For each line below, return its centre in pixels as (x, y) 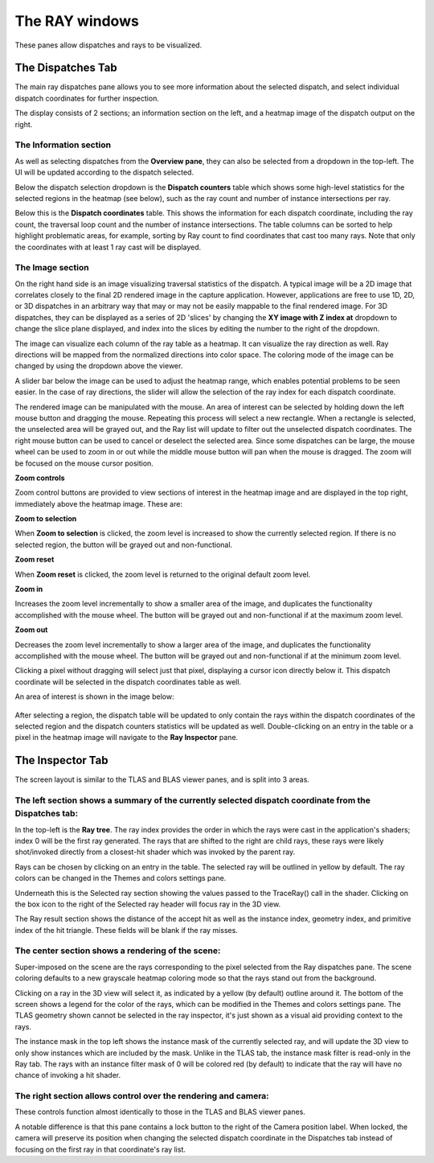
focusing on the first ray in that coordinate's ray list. (100, 1149)
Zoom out (31, 630)
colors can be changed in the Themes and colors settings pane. (121, 878)
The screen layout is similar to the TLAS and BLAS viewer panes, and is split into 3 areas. (162, 779)
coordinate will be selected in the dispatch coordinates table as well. (128, 682)
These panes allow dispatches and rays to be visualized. (108, 45)
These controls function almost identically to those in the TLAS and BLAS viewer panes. (160, 1112)
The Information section (63, 145)
